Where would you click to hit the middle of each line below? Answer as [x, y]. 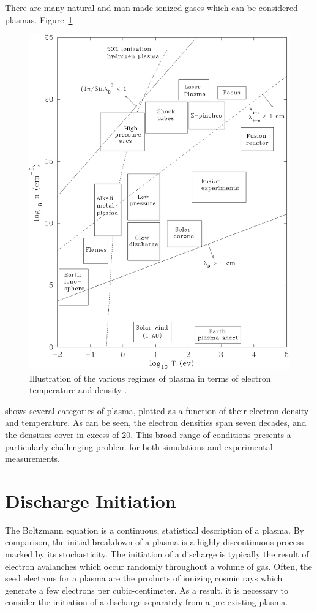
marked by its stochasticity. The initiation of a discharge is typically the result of [157, 554]
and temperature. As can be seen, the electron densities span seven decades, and [156, 422]
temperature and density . [78, 390]
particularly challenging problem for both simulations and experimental [139, 446]
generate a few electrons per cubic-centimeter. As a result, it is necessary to [147, 590]
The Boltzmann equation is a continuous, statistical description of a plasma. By [155, 530]
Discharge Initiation [91, 500]
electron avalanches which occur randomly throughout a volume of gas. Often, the [158, 566]
